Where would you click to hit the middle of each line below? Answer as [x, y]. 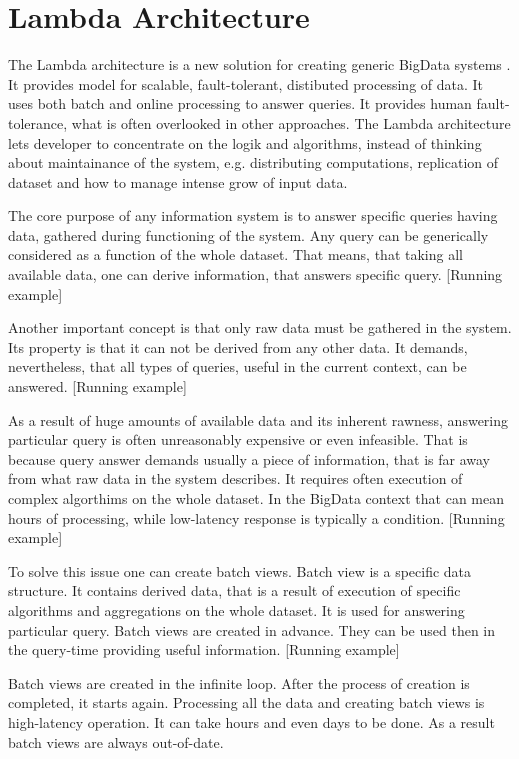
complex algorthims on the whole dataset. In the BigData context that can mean [256, 498]
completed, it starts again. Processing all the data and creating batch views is [246, 702]
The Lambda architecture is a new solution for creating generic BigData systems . [259, 64]
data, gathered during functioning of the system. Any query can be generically [248, 234]
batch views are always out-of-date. [116, 741]
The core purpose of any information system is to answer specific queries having [253, 215]
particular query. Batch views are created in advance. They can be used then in [252, 629]
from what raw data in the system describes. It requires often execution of [235, 478]
